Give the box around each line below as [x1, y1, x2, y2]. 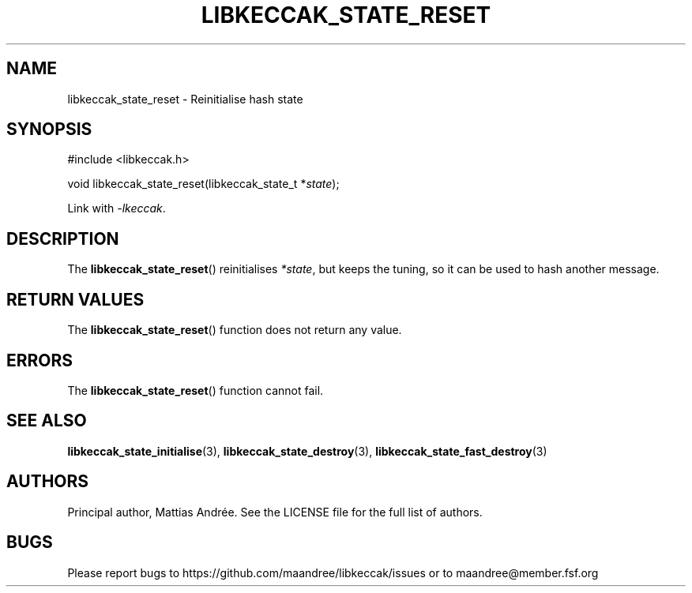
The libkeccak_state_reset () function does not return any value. [67, 323, 402, 337]
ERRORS [6, 350, 73, 370]
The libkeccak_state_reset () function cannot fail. [67, 383, 324, 397]
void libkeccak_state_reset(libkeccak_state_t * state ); [67, 177, 340, 191]
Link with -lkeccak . [67, 201, 166, 216]
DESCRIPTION [6, 228, 119, 249]
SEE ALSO [6, 411, 87, 431]
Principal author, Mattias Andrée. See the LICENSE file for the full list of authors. [67, 505, 483, 519]
